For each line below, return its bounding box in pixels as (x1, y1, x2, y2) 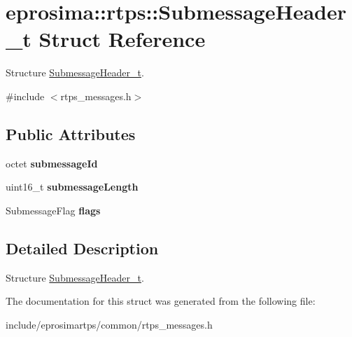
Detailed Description (6, 237, 159, 259)
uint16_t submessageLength (6, 179, 139, 194)
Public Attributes (6, 123, 136, 144)
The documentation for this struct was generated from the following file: (6, 294, 316, 308)
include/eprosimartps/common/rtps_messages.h (6, 317, 213, 331)
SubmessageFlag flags (6, 202, 101, 217)
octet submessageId (6, 156, 98, 170)
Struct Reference (38, 25, 206, 53)
